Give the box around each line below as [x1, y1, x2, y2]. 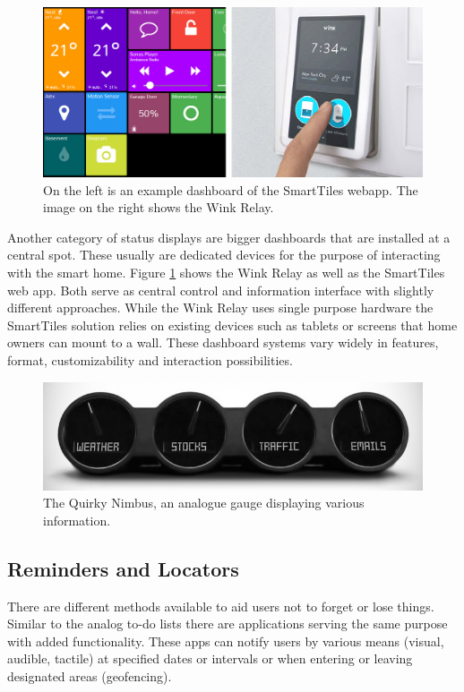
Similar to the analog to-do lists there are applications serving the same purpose [7, 614, 448, 633]
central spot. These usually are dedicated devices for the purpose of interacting [7, 245, 441, 264]
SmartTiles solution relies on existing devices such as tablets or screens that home [7, 315, 458, 334]
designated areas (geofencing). [7, 667, 172, 686]
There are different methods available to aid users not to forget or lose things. [7, 596, 434, 615]
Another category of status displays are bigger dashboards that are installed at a [7, 227, 451, 246]
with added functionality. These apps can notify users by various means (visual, [7, 631, 444, 650]
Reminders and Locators [7, 554, 239, 582]
